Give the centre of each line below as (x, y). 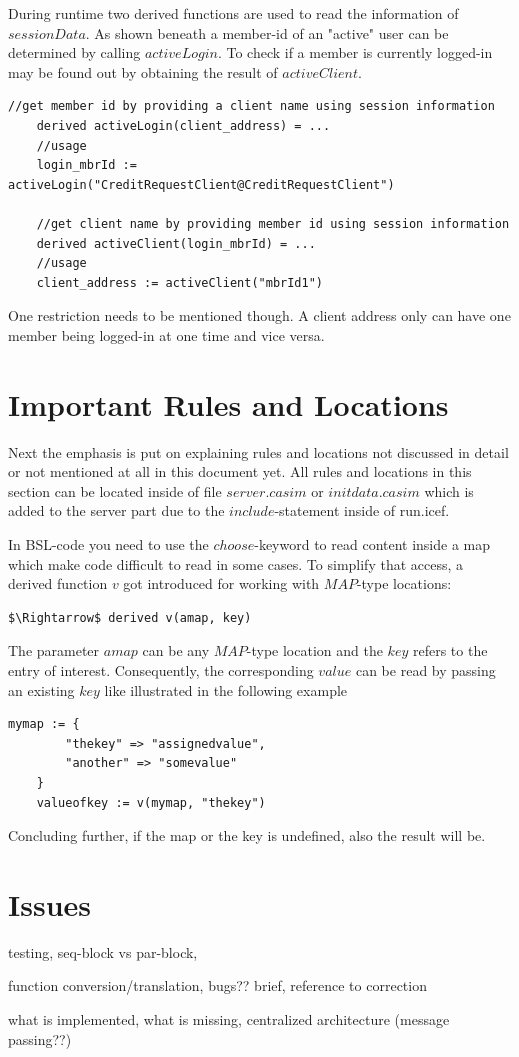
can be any (176, 650)
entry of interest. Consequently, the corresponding (161, 669)
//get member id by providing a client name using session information (251, 106)
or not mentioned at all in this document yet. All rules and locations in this (240, 471)
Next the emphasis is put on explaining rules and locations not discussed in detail (258, 451)
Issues (49, 903)
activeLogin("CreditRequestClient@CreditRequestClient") (201, 184)
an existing (41, 689)
